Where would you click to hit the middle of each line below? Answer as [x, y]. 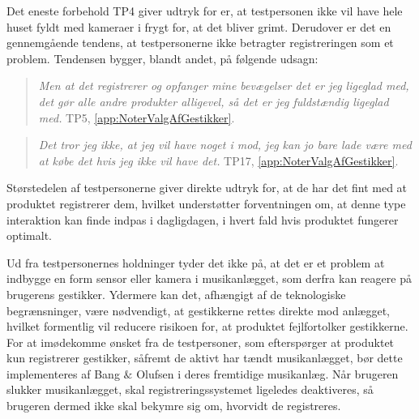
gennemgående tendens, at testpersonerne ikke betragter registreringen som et [200, 43]
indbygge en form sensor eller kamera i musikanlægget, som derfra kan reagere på [209, 278]
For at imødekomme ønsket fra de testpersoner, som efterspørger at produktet [201, 342]
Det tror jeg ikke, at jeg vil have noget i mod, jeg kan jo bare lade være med [225, 145]
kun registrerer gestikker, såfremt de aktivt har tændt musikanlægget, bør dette [205, 358]
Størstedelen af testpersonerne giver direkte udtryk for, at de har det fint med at [207, 188]
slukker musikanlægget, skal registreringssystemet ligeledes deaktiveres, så [190, 389]
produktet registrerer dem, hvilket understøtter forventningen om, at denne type [206, 203]
